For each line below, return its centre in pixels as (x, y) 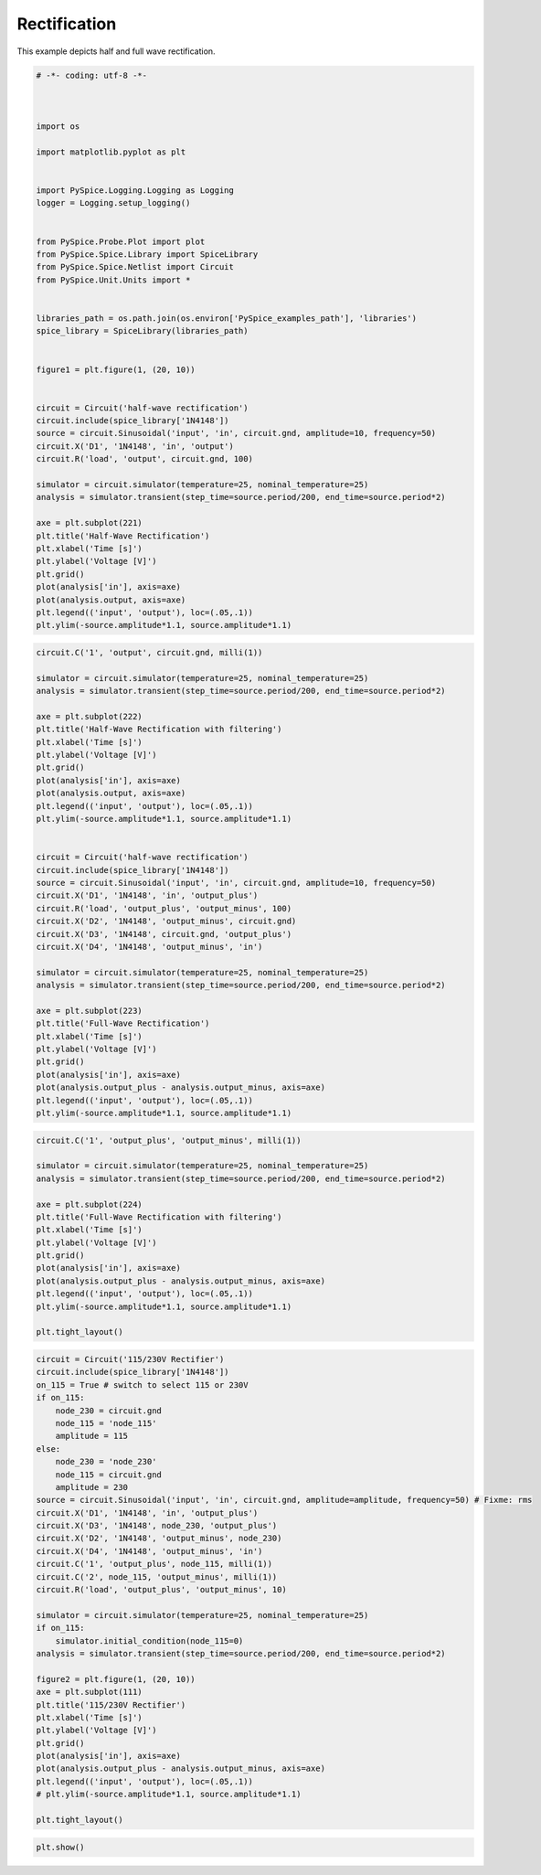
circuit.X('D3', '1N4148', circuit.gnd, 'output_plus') (164, 934)
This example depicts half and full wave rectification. (116, 51)
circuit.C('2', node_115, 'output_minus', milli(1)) (157, 1577)
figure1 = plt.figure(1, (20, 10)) (116, 369)
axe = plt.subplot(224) (90, 1204)
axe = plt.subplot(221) (90, 523)
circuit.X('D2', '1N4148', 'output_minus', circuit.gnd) (166, 922)
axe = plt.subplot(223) (90, 1011)
